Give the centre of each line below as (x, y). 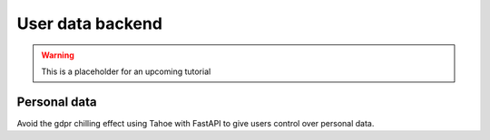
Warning (58, 55)
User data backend (90, 23)
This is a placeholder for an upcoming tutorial (126, 71)
